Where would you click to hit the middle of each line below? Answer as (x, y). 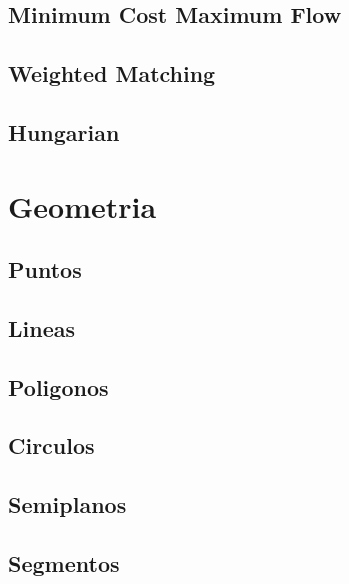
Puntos (45, 269)
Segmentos (64, 563)
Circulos (51, 445)
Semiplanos (67, 504)
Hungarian (64, 131)
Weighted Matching (112, 73)
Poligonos (58, 386)
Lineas (41, 327)
